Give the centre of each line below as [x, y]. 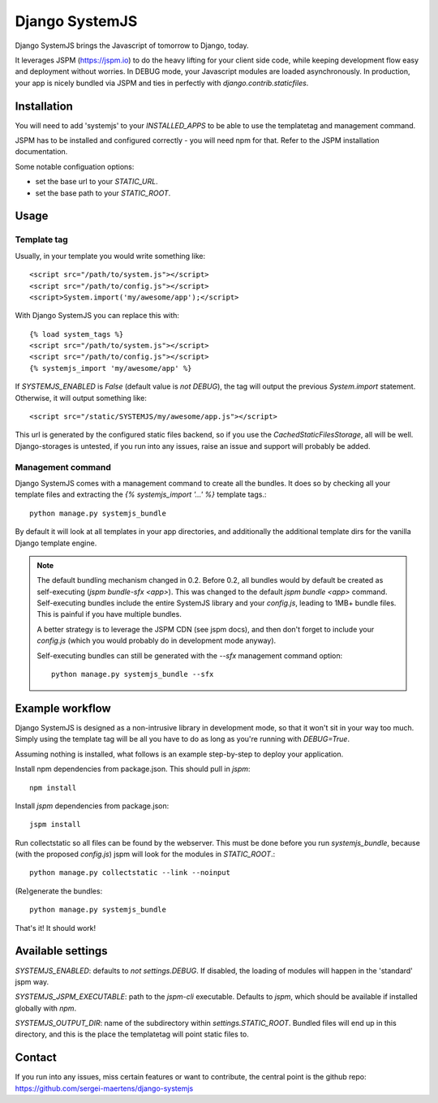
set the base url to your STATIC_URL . [97, 182]
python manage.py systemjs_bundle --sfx [133, 674]
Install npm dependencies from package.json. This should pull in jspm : [133, 769]
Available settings [62, 951]
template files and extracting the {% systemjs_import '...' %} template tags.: [141, 494]
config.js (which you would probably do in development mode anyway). [157, 640]
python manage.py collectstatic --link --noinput [130, 873]
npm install [53, 788]
